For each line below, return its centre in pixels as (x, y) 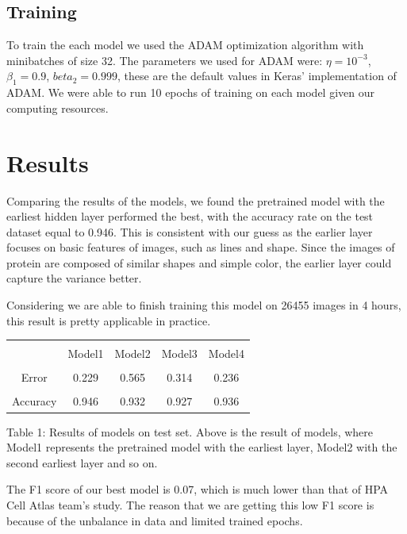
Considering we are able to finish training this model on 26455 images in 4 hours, (204, 305)
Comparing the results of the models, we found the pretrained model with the (196, 200)
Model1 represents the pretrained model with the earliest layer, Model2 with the (202, 447)
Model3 (179, 353)
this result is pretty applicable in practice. (109, 320)
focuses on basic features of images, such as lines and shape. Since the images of (201, 247)
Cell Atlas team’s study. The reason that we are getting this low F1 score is (190, 504)
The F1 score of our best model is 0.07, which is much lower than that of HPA (198, 489)
